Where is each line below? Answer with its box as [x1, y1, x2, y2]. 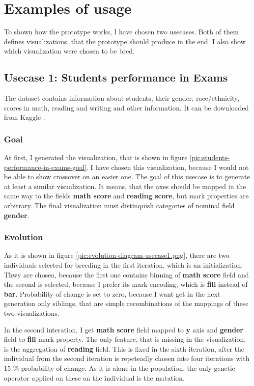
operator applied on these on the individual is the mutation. [4, 372, 185, 383]
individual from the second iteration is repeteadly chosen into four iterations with [4, 353, 250, 363]
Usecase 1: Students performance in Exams [4, 70, 228, 85]
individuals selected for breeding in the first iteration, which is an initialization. [4, 260, 243, 270]
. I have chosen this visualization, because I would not [86, 162, 249, 172]
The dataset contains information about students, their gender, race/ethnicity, [4, 93, 240, 103]
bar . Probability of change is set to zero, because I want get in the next [4, 288, 221, 299]
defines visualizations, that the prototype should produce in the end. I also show [4, 36, 246, 46]
